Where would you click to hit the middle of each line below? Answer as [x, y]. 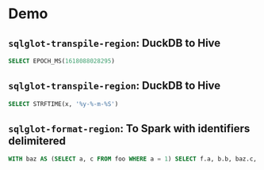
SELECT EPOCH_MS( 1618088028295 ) [61, 61]
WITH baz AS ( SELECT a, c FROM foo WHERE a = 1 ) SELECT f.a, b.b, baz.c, [133, 159]
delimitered [37, 140]
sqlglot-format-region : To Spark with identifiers [129, 128]
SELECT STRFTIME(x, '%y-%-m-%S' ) [63, 104]
